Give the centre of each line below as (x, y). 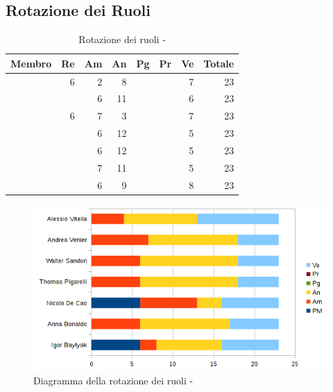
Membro (31, 63)
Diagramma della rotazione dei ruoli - (113, 381)
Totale (219, 63)
